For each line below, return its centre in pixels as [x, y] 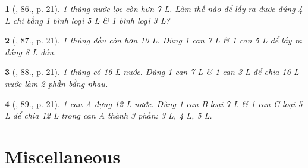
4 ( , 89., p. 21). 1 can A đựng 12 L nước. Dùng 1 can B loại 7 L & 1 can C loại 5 [154, 103]
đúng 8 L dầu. [31, 52]
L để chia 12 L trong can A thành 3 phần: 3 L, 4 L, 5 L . [109, 115]
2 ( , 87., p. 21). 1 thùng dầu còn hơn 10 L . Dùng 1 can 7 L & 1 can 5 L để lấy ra [154, 40]
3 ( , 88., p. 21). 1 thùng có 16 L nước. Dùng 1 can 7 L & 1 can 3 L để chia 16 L [152, 72]
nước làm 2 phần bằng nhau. [56, 83]
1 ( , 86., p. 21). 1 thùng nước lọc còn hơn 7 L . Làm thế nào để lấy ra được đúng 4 [154, 8]
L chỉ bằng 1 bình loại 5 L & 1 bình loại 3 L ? [87, 20]
